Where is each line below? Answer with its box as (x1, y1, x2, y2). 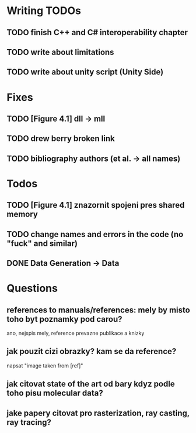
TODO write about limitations (6, 47, 114, 57)
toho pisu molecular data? (6, 388, 104, 398)
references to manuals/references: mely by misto (6, 305, 190, 315)
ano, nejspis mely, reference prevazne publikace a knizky (6, 329, 145, 337)
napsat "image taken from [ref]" (6, 362, 83, 369)
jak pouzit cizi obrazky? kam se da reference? (6, 346, 177, 356)
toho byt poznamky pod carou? (6, 314, 123, 324)
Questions (6, 282, 58, 295)
